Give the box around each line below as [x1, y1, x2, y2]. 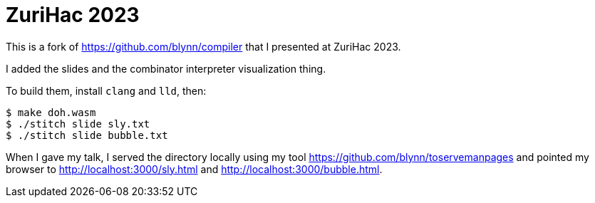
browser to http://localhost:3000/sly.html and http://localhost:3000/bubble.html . [6, 162, 383, 175]
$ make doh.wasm [6, 106, 96, 118]
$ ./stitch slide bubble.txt [6, 129, 168, 141]
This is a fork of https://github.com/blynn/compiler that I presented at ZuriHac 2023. [6, 40, 401, 53]
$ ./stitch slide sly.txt [6, 118, 150, 130]
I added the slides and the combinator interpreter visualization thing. [6, 62, 326, 75]
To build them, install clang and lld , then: [6, 84, 207, 97]
